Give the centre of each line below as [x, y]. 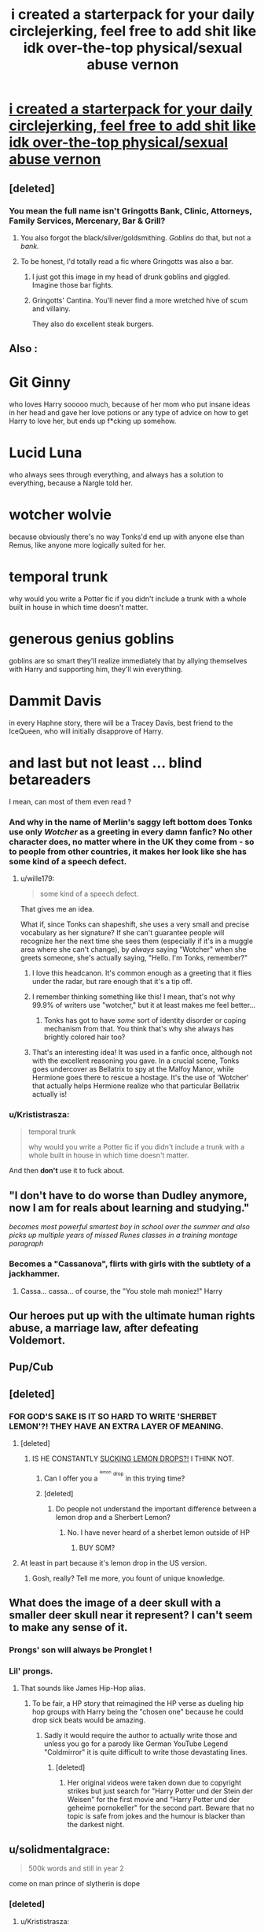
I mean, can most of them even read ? [70, 801]
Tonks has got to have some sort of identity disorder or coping [145, 1020]
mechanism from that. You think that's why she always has [139, 1029]
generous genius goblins [92, 639]
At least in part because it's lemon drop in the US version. [114, 1562]
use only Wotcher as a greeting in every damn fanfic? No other [131, 831]
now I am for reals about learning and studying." [129, 1207]
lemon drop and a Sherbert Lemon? [113, 1517]
